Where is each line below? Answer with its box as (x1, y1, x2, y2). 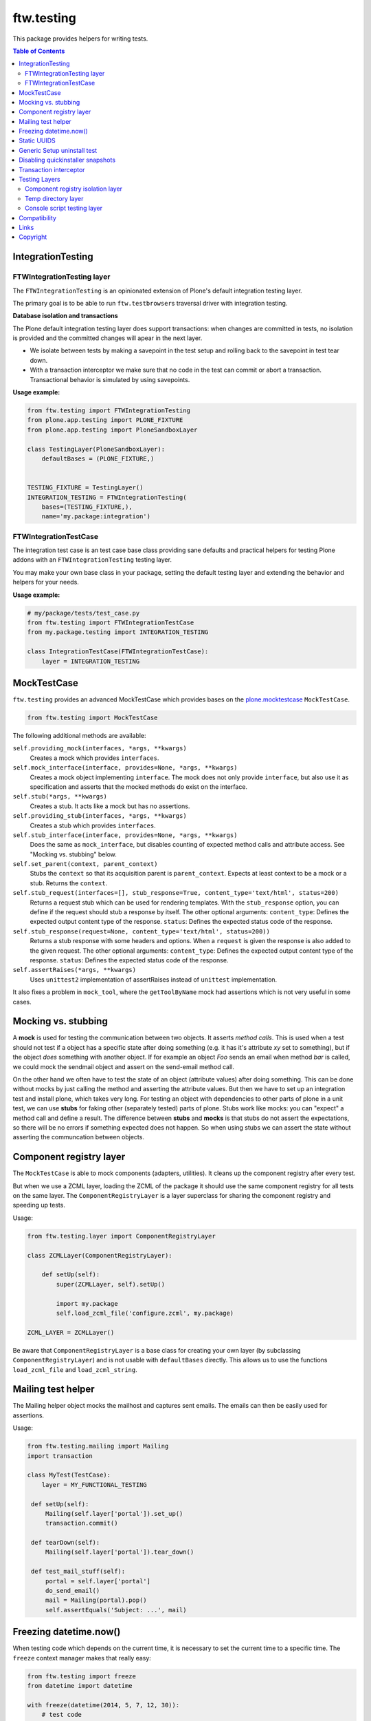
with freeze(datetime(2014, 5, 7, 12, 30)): (27, 1701, 180, 1709)
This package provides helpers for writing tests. (12, 34, 148, 43)
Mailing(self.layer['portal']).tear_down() (45, 1548, 194, 1556)
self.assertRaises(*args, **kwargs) (12, 966, 137, 974)
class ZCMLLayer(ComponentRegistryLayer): (27, 1252, 172, 1259)
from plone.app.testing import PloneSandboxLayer (27, 425, 198, 434)
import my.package (56, 1300, 118, 1307)
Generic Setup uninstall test (19, 146, 98, 154)
